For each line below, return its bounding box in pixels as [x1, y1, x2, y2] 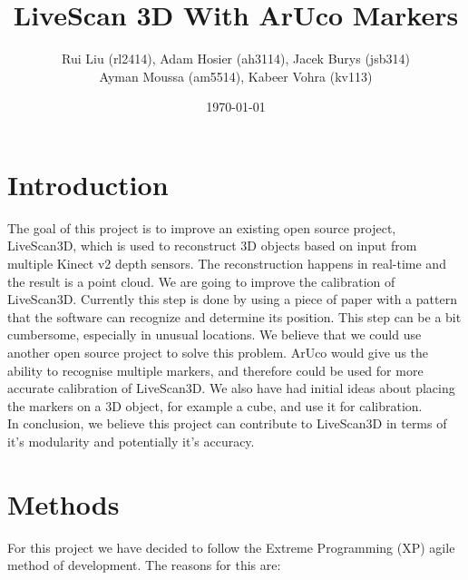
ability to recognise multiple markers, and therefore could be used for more [7, 360, 424, 379]
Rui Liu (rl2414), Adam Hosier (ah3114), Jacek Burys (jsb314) [62, 49, 410, 68]
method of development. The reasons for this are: [7, 555, 281, 575]
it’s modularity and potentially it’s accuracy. [7, 431, 255, 450]
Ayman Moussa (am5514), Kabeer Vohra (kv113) [99, 66, 373, 85]
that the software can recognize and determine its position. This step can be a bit [7, 307, 462, 326]
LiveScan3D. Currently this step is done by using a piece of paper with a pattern [7, 290, 457, 309]
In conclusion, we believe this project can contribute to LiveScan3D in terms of [7, 414, 447, 433]
